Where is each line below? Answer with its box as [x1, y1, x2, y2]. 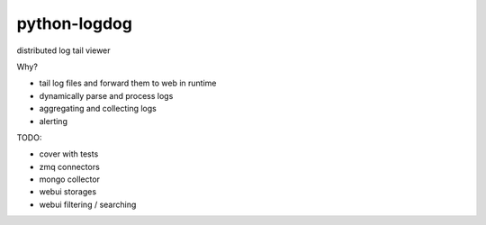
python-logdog [16, 13, 132, 33]
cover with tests [39, 148, 99, 159]
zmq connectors [39, 161, 101, 172]
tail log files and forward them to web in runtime [39, 77, 217, 89]
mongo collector [39, 174, 101, 184]
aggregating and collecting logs [39, 103, 157, 114]
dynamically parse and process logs [39, 90, 174, 101]
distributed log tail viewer [16, 45, 112, 56]
